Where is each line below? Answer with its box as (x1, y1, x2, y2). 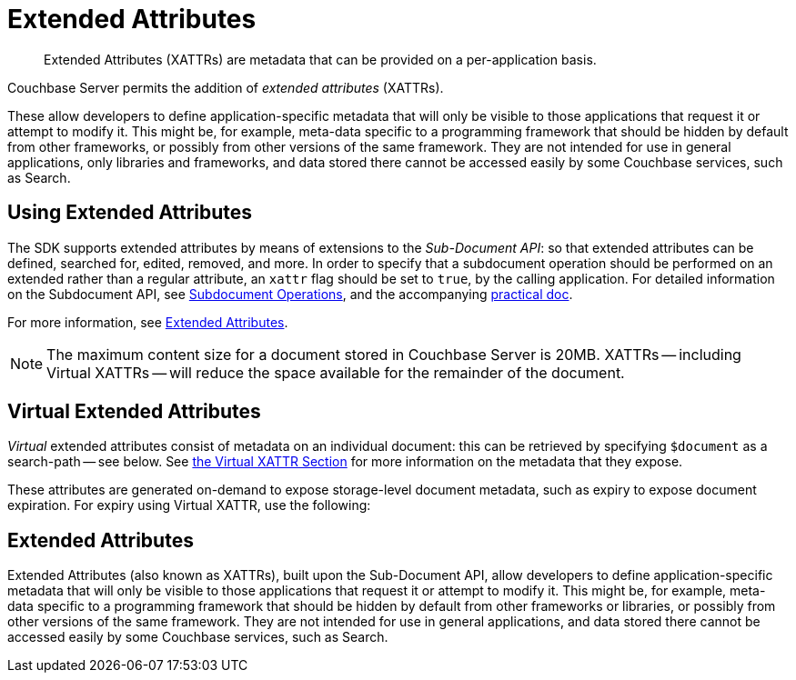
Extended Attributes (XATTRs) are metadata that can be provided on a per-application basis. (44, 51, 597, 67)
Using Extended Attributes (7, 201, 253, 225)
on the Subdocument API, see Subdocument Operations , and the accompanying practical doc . (7, 285, 573, 302)
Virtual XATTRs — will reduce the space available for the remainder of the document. (46, 363, 625, 382)
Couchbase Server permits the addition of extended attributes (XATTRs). (7, 79, 444, 95)
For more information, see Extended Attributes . (7, 314, 288, 330)
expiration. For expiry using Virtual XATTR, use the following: (7, 497, 371, 514)
